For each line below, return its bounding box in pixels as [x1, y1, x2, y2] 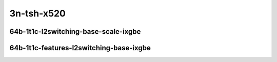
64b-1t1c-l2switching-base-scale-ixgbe [9, 27, 141, 36]
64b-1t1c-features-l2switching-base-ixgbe [9, 44, 151, 52]
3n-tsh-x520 [9, 8, 66, 19]
